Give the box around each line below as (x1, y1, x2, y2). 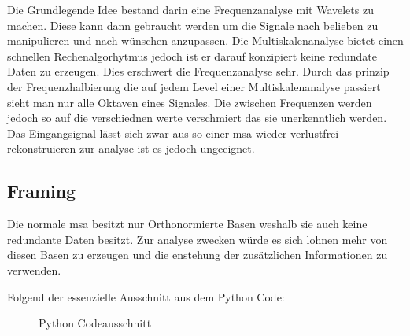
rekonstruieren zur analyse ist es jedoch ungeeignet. (7, 140, 255, 157)
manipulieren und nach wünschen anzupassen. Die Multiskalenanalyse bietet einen (7, 32, 404, 49)
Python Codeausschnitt (39, 315, 152, 331)
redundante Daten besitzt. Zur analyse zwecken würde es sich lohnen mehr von (7, 231, 388, 247)
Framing (7, 179, 76, 203)
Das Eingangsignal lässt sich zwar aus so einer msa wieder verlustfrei (7, 124, 339, 141)
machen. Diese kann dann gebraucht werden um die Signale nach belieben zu (7, 17, 379, 33)
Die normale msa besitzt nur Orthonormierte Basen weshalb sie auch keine (7, 216, 368, 232)
